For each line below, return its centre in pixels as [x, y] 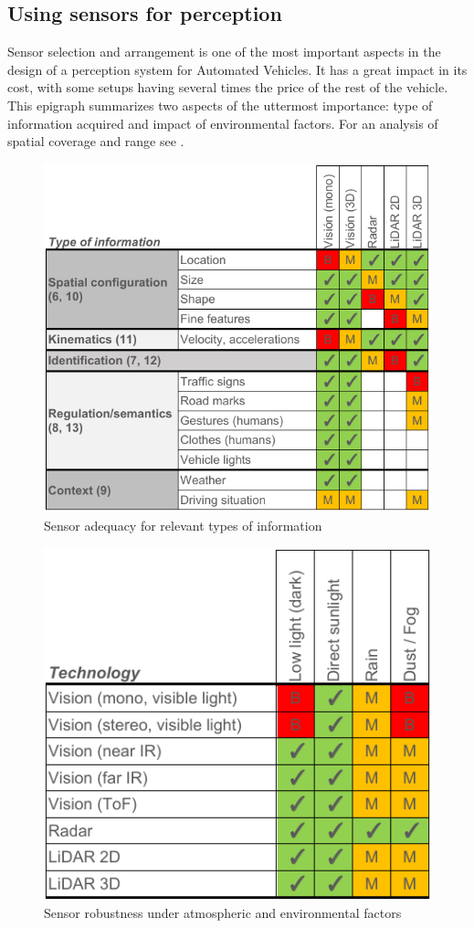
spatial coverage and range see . [96, 141]
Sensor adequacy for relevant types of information [183, 525]
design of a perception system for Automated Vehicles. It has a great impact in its [237, 69]
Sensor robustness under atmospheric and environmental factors [223, 913]
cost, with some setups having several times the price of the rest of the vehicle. [228, 87]
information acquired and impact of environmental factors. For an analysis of [223, 123]
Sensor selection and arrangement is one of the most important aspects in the [224, 52]
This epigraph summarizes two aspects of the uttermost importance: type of [220, 105]
